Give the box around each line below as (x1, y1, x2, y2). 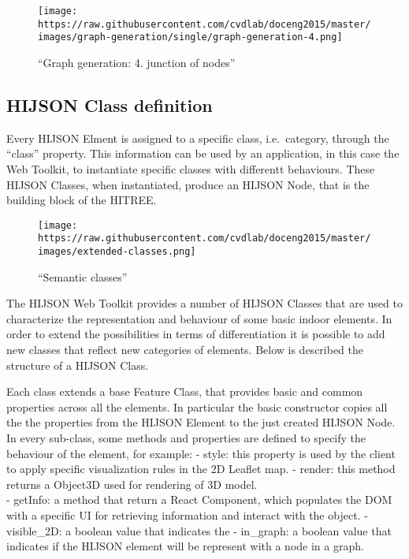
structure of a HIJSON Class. (6, 356, 149, 373)
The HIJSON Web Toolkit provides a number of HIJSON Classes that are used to (6, 295, 403, 311)
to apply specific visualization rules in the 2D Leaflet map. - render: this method (6, 460, 396, 477)
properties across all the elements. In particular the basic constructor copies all (6, 398, 388, 415)
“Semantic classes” (38, 268, 128, 285)
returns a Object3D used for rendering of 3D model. (6, 475, 258, 492)
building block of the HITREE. (6, 192, 157, 208)
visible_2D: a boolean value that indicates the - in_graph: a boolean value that (6, 522, 392, 539)
